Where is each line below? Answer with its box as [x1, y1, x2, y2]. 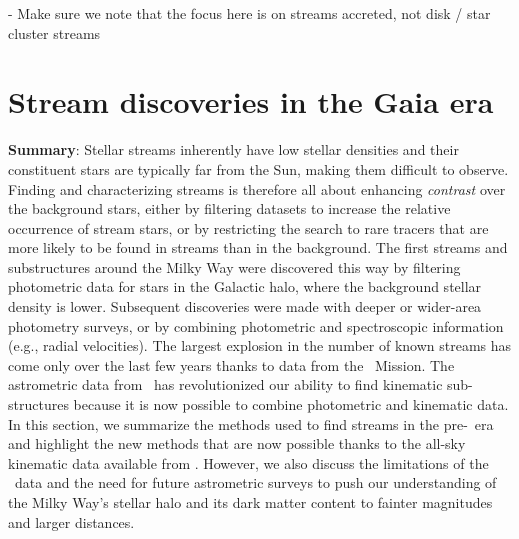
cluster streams [8, 22, 101, 43]
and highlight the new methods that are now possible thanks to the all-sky [8, 433, 466, 454]
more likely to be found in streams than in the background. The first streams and [8, 237, 508, 258]
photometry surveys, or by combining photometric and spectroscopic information [8, 315, 504, 336]
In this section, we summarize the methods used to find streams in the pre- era [8, 413, 494, 434]
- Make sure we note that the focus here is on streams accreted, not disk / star [8, 3, 491, 23]
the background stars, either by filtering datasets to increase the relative [8, 198, 451, 219]
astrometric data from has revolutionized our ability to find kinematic [8, 374, 443, 395]
